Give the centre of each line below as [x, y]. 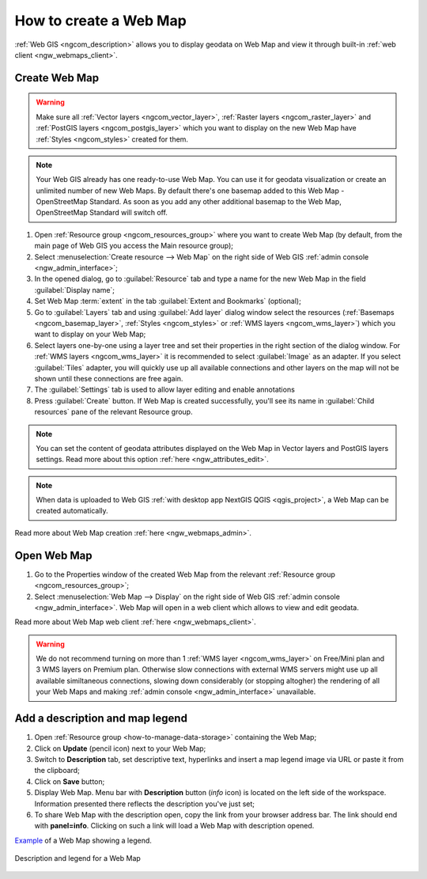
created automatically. [72, 511]
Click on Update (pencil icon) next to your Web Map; [120, 748]
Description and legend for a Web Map [78, 858]
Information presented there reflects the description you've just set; [145, 804]
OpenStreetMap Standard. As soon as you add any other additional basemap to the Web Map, [189, 202]
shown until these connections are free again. [109, 378]
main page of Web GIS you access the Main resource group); [134, 246]
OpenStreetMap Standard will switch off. [102, 213]
